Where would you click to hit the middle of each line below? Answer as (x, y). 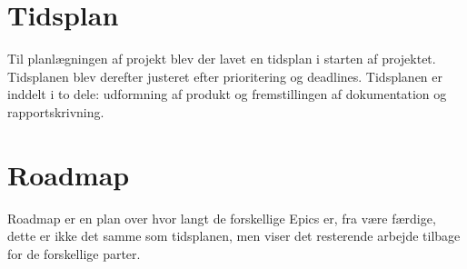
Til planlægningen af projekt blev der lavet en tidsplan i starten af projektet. (222, 59)
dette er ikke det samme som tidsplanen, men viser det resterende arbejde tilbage (234, 236)
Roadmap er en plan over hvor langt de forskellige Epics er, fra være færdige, (222, 218)
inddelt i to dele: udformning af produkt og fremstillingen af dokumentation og (227, 94)
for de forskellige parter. (74, 253)
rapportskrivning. (56, 111)
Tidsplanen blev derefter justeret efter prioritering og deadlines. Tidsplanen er (225, 76)
